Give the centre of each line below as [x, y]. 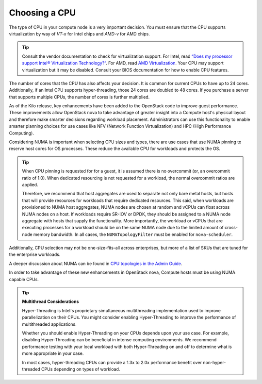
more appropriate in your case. [53, 353]
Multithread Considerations [50, 301]
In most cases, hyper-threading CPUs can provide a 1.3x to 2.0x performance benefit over [112, 362]
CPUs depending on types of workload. [81, 369]
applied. [30, 184]
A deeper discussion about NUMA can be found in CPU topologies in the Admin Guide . [96, 263]
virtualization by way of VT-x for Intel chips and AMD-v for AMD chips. [79, 33]
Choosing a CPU [42, 13]
